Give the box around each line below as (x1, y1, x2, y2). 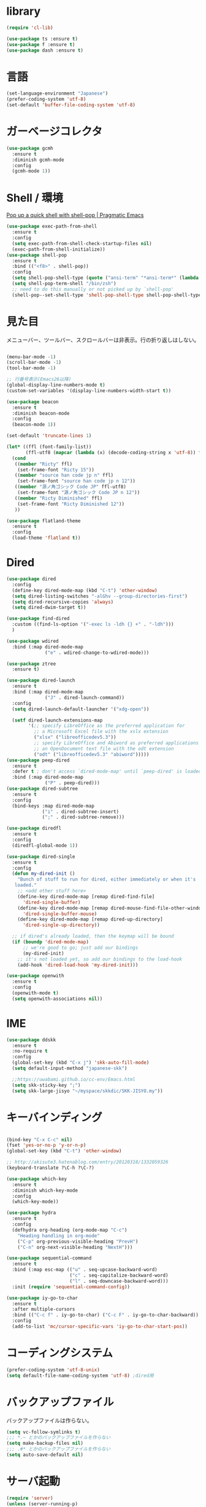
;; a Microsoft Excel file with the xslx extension (33, 728, 169, 735)
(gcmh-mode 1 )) (12, 168, 51, 175)
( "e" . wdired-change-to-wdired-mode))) (45, 650, 150, 656)
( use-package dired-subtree (6, 785, 78, 792)
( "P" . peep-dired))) (45, 780, 100, 786)
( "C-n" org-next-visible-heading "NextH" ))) (17, 1244, 133, 1250)
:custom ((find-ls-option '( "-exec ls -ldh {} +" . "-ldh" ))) (12, 621, 174, 628)
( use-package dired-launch (6, 677, 75, 683)
